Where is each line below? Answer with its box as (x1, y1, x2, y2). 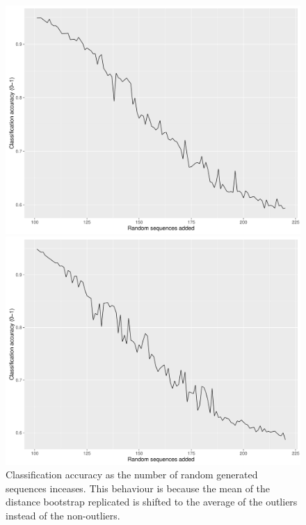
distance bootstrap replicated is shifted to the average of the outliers (6, 494, 298, 509)
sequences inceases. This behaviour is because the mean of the (6, 480, 271, 495)
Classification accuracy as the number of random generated (6, 467, 258, 482)
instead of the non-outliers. (6, 508, 120, 522)
